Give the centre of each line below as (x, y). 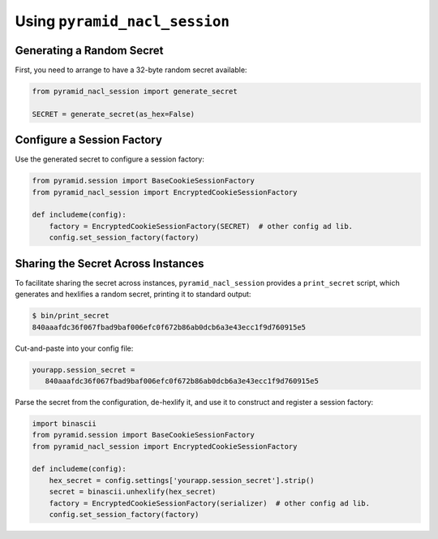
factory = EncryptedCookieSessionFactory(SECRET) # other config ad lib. (201, 226)
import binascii (64, 423)
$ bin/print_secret (71, 316)
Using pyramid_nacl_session (122, 21)
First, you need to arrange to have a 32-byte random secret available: (131, 70)
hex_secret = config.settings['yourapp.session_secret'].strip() (182, 480)
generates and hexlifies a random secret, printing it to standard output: (133, 294)
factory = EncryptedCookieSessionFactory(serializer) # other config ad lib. (210, 503)
